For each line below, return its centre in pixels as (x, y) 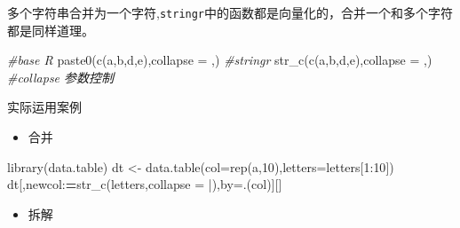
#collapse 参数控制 (61, 77)
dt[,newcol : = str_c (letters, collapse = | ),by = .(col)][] (145, 184)
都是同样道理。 (51, 30)
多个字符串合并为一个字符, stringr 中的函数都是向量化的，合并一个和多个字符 (230, 12)
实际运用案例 (44, 107)
